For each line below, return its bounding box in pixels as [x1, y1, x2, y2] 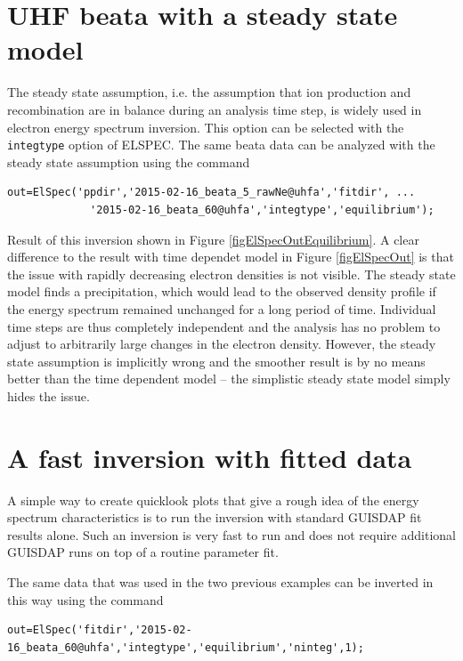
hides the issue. [7, 386, 90, 405]
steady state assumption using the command [7, 152, 250, 171]
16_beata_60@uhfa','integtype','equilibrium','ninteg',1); [7, 641, 364, 654]
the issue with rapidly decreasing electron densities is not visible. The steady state [7, 264, 456, 283]
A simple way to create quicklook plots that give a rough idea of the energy [7, 490, 419, 509]
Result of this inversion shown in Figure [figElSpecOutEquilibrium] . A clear [7, 230, 419, 248]
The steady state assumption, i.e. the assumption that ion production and [7, 83, 411, 101]
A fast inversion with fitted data [7, 439, 412, 475]
